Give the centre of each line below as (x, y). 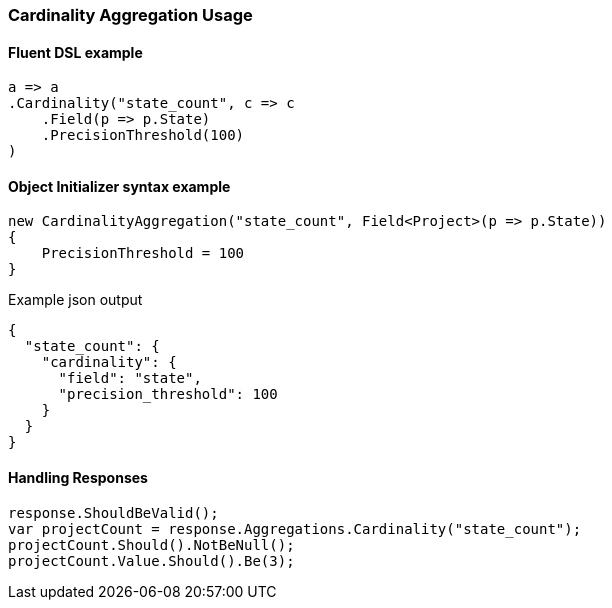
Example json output (75, 300)
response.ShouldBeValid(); (113, 512)
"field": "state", (130, 378)
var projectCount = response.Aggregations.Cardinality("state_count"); (295, 528)
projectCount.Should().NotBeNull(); (151, 544)
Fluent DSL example (75, 52)
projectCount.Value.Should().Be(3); (151, 560)
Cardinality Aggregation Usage (130, 15)
